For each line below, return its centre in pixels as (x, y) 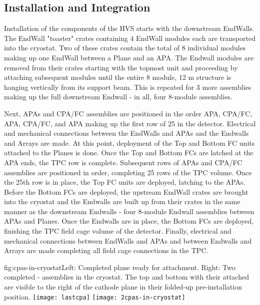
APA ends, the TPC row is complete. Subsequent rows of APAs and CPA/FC (123, 162)
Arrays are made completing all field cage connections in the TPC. (106, 250)
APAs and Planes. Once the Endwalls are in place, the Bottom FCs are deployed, (129, 221)
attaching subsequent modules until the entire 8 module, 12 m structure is (118, 77)
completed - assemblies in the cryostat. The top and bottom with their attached (126, 277)
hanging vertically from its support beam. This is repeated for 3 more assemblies (128, 87)
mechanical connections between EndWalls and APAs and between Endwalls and (128, 240)
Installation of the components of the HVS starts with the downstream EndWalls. (129, 28)
